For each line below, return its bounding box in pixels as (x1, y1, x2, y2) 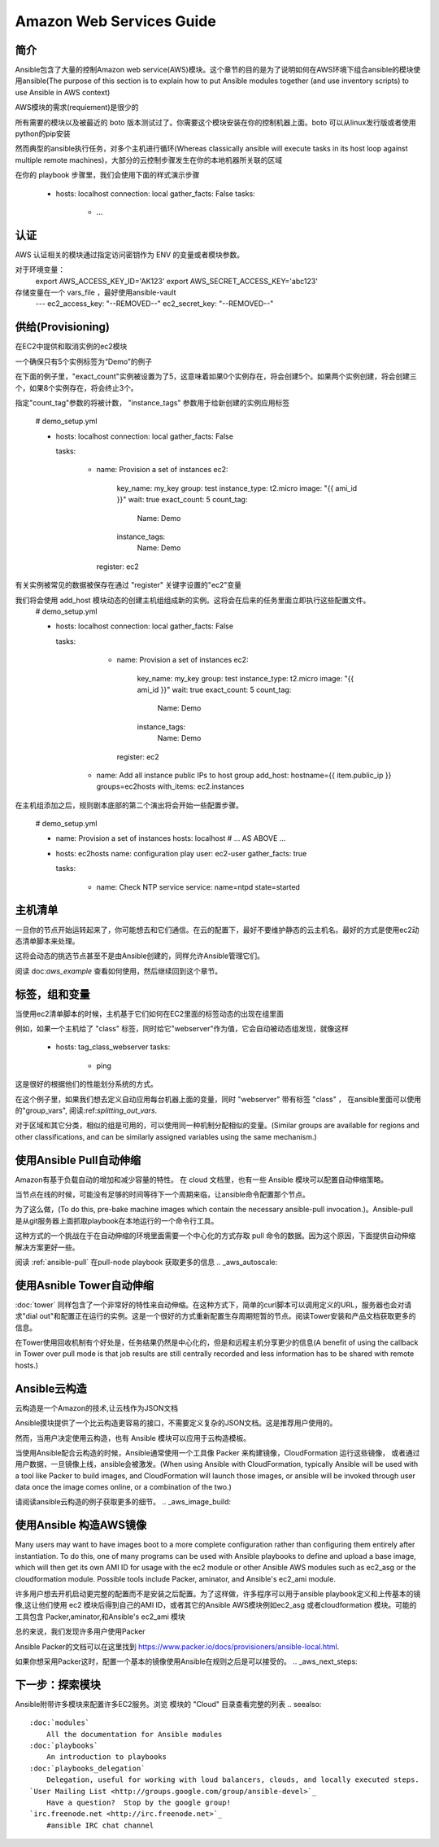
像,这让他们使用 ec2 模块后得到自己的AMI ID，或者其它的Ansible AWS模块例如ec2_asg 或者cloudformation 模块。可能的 (15, 1600, 417, 1610)
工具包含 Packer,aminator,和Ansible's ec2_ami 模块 (15, 1612, 186, 1622)
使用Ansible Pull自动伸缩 (15, 1153, 141, 1167)
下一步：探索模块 (15, 1678, 101, 1692)
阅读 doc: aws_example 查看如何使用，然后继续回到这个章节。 (15, 965, 223, 976)
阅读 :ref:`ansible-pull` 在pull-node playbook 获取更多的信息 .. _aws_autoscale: (15, 1257, 278, 1267)
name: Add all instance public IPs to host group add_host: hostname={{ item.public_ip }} (96, 770, 392, 780)
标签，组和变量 (15, 987, 90, 1001)
